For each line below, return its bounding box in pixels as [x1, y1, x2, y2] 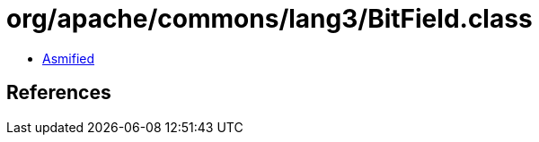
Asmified [42, 50, 95, 66]
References [6, 81, 111, 104]
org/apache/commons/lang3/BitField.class [6, 4, 533, 34]
